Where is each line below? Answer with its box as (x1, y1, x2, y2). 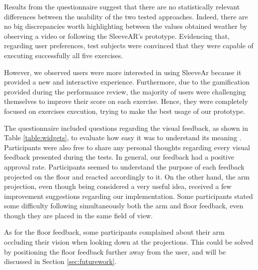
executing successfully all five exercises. (4, 50, 123, 60)
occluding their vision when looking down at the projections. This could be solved (4, 237, 254, 247)
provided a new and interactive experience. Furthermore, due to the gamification (4, 77, 250, 87)
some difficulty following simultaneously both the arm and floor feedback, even (4, 200, 244, 211)
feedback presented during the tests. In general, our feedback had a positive (4, 152, 234, 162)
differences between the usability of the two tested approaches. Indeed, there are (4, 11, 248, 21)
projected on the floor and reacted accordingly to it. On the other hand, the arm (4, 171, 250, 181)
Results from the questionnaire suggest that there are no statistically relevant (4, 1, 240, 11)
